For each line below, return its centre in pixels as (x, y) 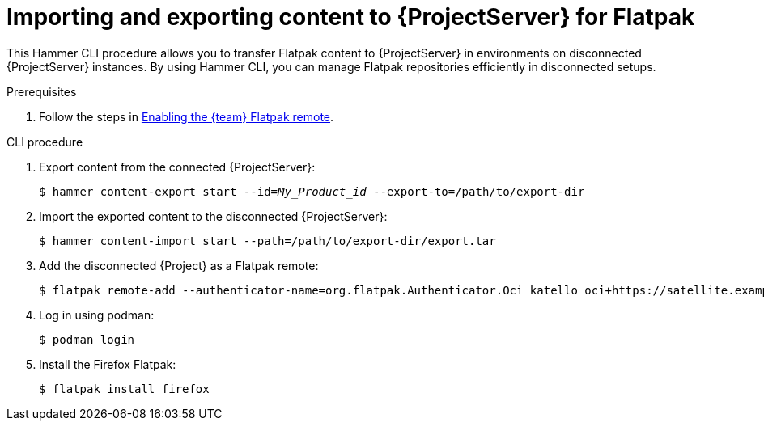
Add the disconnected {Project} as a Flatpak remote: (179, 265)
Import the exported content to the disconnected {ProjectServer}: (213, 216)
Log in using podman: (97, 315)
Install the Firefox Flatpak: (108, 364)
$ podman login (87, 339)
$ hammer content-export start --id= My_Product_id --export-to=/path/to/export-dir (312, 191)
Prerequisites (42, 91)
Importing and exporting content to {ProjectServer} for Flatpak (351, 17)
